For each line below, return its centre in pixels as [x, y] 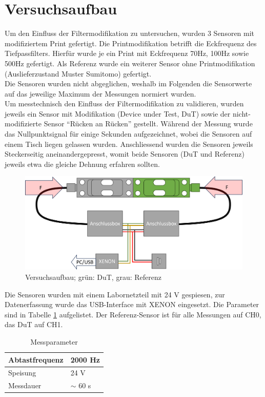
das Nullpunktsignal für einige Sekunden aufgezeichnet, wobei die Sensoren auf [128, 134]
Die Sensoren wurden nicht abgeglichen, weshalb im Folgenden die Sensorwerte [128, 83]
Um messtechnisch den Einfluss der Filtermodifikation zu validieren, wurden [124, 103]
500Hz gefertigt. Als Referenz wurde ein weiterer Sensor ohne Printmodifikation [130, 63]
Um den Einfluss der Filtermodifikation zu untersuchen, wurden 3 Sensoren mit [130, 33]
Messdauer [25, 385]
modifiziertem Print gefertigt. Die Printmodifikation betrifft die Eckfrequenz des [131, 43]
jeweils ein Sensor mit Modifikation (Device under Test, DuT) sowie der [118, 113]
